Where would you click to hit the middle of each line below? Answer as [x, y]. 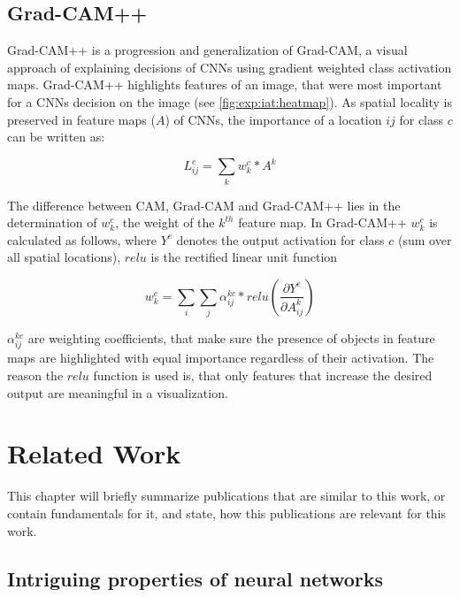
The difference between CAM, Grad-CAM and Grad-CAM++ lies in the [204, 205]
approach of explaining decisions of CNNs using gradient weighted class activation [230, 67]
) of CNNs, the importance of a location [273, 119]
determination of [52, 222]
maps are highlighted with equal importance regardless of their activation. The [221, 358]
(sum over [425, 239]
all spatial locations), [64, 257]
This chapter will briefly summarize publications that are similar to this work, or [226, 496]
